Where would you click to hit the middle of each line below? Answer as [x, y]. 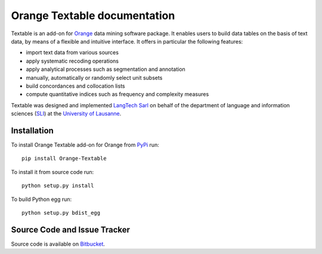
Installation [32, 130]
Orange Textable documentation [93, 16]
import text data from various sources [72, 52]
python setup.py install [58, 186]
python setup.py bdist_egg [61, 213]
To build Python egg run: [41, 199]
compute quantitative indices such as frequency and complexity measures [117, 94]
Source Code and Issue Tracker [71, 230]
